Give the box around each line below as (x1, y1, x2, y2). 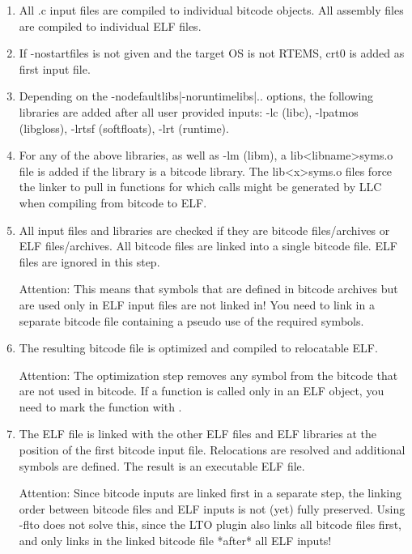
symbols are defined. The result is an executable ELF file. (19, 457, 305, 474)
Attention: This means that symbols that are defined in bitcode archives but (19, 280, 398, 297)
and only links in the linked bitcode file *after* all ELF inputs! (19, 532, 332, 549)
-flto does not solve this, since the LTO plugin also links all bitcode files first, (19, 516, 401, 533)
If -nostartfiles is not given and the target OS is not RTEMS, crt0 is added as (19, 45, 405, 62)
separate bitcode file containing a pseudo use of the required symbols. (19, 312, 364, 329)
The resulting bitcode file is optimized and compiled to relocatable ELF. (19, 339, 378, 356)
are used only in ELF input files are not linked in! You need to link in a (19, 296, 375, 313)
